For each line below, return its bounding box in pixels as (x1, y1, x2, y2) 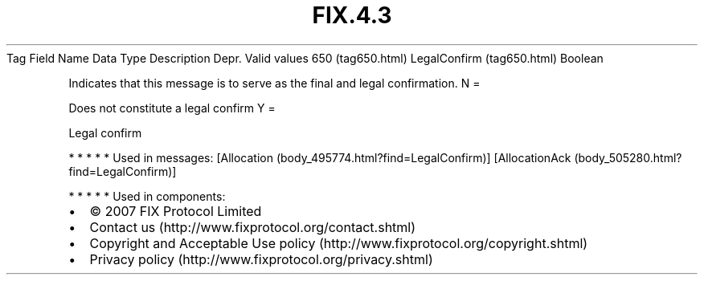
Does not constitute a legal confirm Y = (68, 100, 276, 115)
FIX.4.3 (312, 2, 392, 29)
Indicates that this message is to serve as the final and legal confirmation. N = (68, 75, 481, 90)
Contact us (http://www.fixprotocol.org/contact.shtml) (89, 218, 416, 235)
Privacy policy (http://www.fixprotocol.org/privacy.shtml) (89, 250, 433, 267)
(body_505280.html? (574, 150, 682, 165)
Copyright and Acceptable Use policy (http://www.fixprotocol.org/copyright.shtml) (89, 234, 588, 251)
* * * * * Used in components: (68, 189, 226, 203)
